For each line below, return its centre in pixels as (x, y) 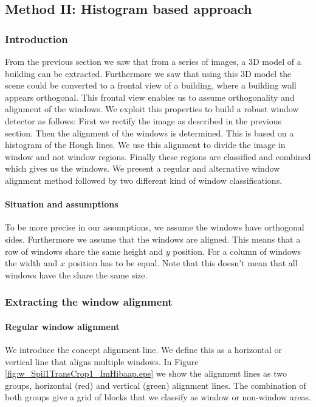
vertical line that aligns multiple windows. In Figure (102, 361)
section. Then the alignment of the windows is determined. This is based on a (149, 133)
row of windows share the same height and (84, 251)
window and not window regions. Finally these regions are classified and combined (158, 156)
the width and (31, 263)
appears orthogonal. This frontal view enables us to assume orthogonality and (150, 97)
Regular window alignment (62, 326)
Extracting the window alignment (89, 302)
